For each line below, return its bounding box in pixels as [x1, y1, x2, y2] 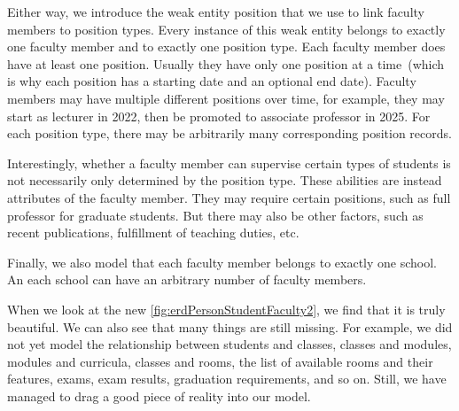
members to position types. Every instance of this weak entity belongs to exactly [7, 19, 446, 38]
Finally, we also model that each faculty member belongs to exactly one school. [7, 252, 437, 271]
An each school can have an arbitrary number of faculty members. [7, 270, 367, 289]
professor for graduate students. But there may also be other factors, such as [7, 205, 424, 224]
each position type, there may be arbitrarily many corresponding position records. [7, 124, 452, 143]
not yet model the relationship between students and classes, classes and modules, [7, 335, 452, 353]
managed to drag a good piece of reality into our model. [7, 386, 311, 405]
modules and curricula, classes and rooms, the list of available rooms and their [7, 352, 433, 370]
